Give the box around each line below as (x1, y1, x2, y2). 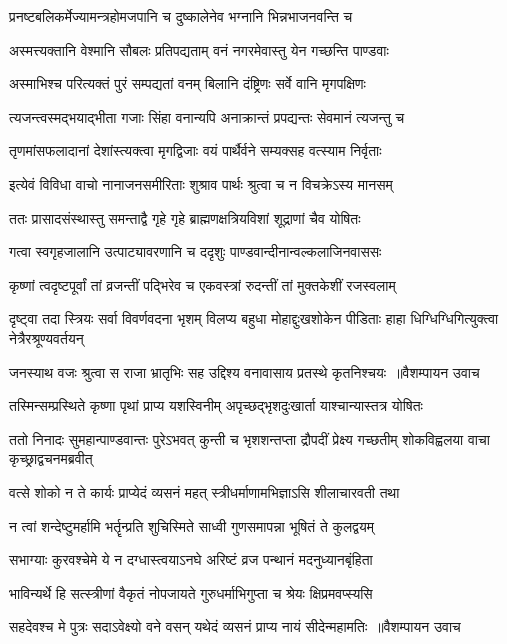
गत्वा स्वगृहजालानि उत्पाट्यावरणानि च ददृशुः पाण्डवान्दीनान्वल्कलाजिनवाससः (9, 241, 382, 262)
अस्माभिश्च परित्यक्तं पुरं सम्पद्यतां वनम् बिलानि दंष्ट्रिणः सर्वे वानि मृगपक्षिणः (9, 73, 366, 94)
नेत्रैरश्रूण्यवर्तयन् (9, 327, 84, 348)
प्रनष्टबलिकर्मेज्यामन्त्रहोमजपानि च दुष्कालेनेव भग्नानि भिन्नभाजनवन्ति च (9, 6, 353, 26)
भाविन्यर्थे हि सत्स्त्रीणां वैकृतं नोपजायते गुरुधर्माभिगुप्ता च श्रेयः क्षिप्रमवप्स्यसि (9, 582, 373, 603)
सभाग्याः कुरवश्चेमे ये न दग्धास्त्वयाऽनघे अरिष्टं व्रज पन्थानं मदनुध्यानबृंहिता (9, 549, 373, 570)
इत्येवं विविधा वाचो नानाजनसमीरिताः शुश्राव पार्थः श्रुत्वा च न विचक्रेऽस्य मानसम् (9, 173, 393, 194)
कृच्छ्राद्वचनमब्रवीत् (9, 448, 93, 469)
